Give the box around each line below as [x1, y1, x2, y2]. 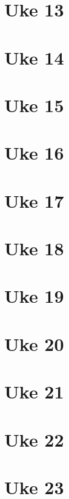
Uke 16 [4, 140, 64, 165]
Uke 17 [4, 188, 64, 213]
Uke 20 [4, 331, 64, 356]
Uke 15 [4, 92, 64, 117]
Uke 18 [4, 236, 64, 261]
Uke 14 [4, 44, 64, 69]
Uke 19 [4, 283, 64, 308]
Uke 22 [4, 426, 64, 451]
